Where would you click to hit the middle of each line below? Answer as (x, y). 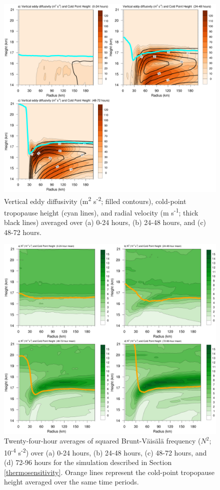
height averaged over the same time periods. (71, 482)
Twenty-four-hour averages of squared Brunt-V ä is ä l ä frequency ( (102, 441)
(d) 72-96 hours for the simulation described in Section (88, 462)
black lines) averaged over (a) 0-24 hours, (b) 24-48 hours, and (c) (105, 222)
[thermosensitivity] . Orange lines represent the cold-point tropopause (109, 472)
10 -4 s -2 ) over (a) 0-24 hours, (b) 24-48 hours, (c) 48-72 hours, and (105, 451)
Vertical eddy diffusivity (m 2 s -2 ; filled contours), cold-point (95, 200)
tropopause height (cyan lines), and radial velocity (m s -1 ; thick (101, 211)
